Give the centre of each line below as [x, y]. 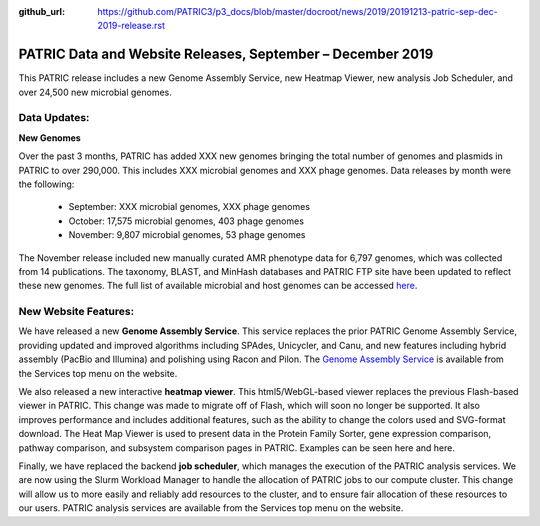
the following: [46, 184]
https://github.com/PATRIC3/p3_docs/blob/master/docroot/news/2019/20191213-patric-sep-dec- [298, 11]
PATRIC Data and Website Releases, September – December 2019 [226, 54]
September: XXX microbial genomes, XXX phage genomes [189, 207]
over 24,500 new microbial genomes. [95, 92]
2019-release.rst [131, 26]
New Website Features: [76, 312]
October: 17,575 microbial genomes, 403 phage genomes [186, 221]
